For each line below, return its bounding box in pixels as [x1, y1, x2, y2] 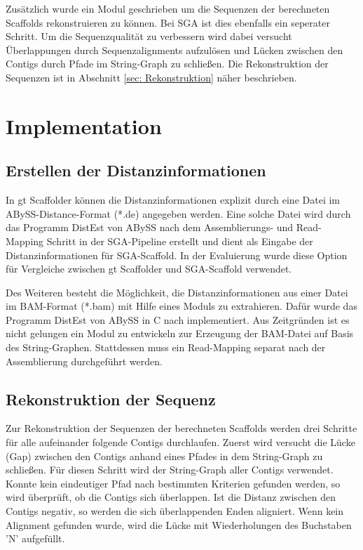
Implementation [6, 111, 162, 140]
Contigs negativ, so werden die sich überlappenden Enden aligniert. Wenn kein [6, 504, 344, 518]
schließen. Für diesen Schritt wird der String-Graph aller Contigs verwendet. [6, 462, 334, 477]
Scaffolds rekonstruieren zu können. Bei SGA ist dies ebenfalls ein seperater [6, 15, 330, 30]
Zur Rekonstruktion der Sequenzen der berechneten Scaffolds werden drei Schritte [6, 421, 357, 436]
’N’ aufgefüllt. [6, 531, 65, 546]
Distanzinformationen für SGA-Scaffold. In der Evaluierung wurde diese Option [6, 247, 348, 262]
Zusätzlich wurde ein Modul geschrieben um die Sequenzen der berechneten [6, 1, 330, 15]
